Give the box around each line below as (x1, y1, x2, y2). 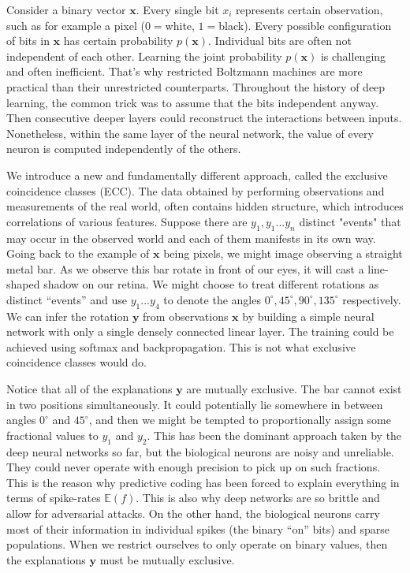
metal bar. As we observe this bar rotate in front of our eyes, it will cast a (6, 260, 364, 277)
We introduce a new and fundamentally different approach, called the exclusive (6, 166, 388, 183)
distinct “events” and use (6, 291, 128, 307)
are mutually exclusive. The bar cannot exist (186, 381, 402, 397)
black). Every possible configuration (218, 17, 392, 33)
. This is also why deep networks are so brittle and (136, 489, 380, 506)
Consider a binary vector (6, 2, 126, 17)
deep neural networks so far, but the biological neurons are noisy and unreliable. (6, 443, 394, 460)
